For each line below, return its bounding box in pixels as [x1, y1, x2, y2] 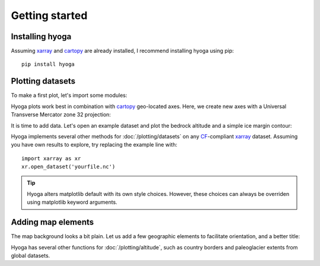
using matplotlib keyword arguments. [27, 199, 118, 206]
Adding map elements [11, 217, 94, 227]
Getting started [11, 9, 88, 22]
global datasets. [11, 252, 50, 259]
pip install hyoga [21, 61, 75, 68]
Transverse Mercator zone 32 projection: [11, 111, 111, 118]
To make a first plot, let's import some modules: [11, 92, 127, 99]
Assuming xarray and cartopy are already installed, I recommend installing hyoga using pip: [11, 47, 234, 55]
